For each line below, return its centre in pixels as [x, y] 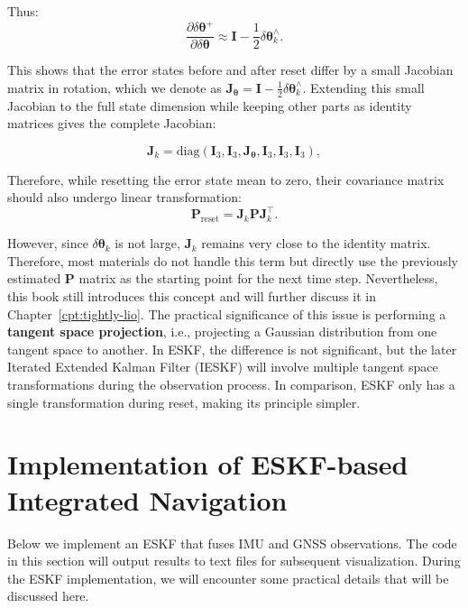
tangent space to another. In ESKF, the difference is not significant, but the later [232, 349]
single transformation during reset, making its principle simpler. [184, 402]
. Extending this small [363, 87]
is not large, [147, 243]
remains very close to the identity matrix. [316, 243]
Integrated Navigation [147, 499]
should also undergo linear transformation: [124, 197]
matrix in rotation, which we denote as [115, 87]
